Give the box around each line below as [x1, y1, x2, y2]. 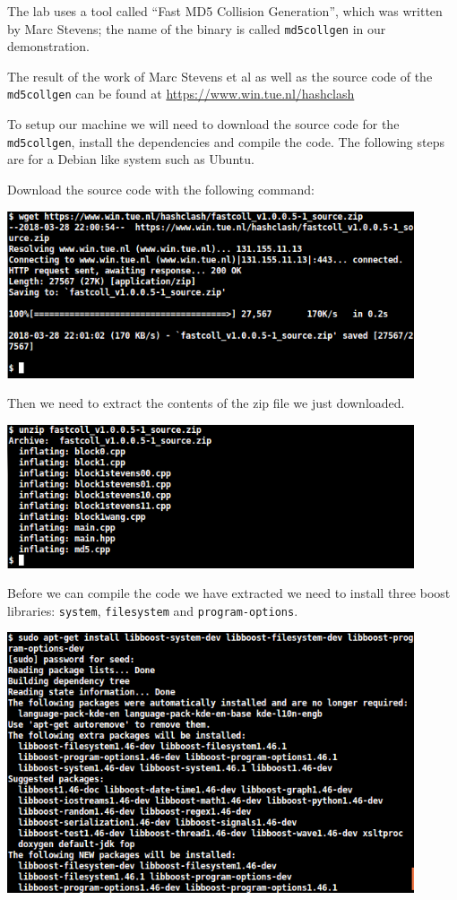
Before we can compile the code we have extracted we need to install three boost [7, 584, 451, 602]
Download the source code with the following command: [7, 179, 315, 198]
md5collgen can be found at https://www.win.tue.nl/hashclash [7, 84, 355, 103]
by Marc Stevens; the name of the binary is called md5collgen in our [7, 19, 386, 38]
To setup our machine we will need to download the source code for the [7, 115, 400, 134]
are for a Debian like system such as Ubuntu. [7, 150, 254, 169]
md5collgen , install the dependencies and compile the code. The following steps [7, 132, 444, 151]
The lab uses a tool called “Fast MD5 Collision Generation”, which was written [7, 2, 443, 20]
